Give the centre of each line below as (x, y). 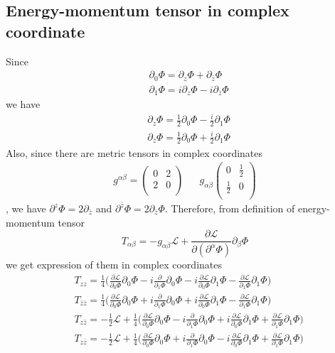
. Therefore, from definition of (230, 208)
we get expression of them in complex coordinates (114, 265)
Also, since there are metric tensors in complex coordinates (134, 152)
